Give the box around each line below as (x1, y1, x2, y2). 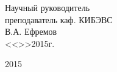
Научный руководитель (5, 1, 90, 13)
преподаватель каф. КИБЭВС (5, 13, 113, 26)
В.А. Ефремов (5, 25, 57, 38)
